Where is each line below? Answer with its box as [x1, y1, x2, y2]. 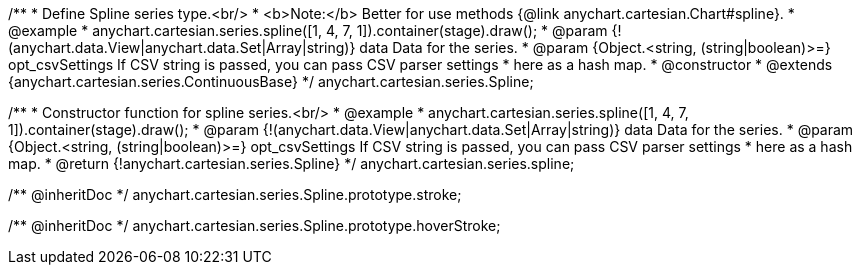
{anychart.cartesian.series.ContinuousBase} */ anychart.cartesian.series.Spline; [8, 73, 534, 90]
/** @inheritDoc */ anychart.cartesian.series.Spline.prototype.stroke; [8, 186, 462, 203]
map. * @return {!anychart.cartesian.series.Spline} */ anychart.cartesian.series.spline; [8, 155, 575, 172]
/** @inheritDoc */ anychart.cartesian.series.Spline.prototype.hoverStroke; [8, 217, 501, 234]
